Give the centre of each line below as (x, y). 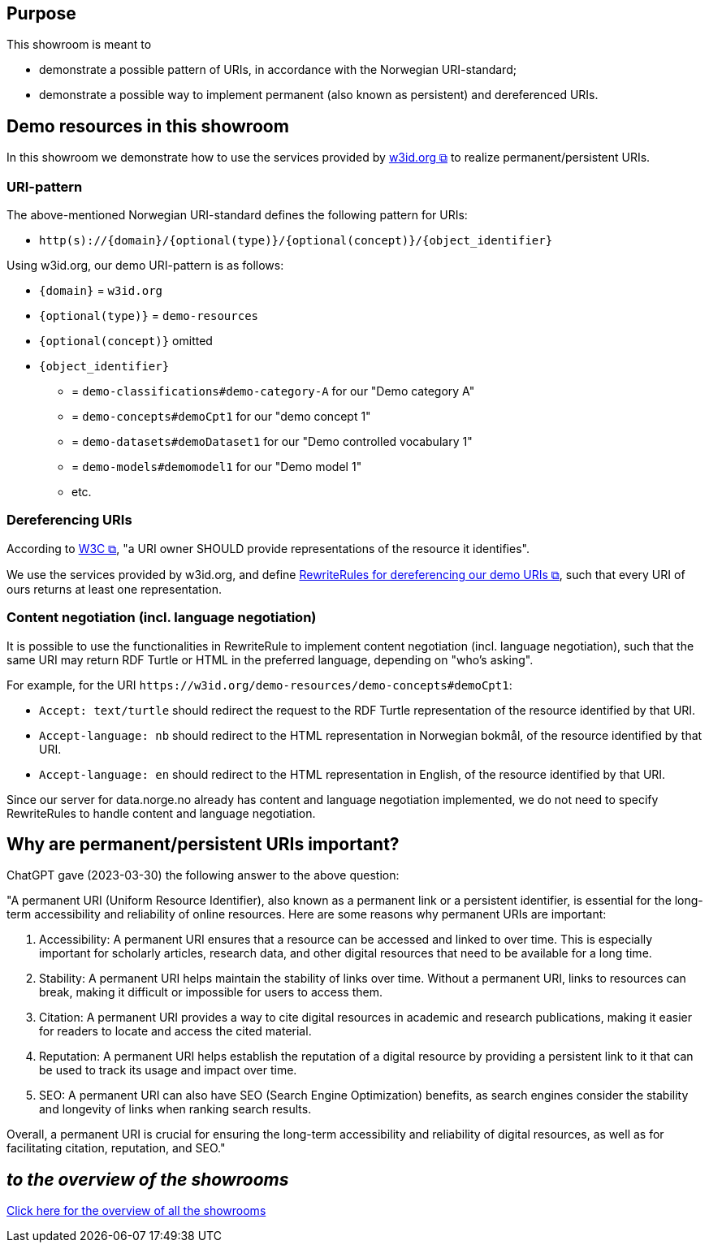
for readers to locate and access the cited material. (175, 1031)
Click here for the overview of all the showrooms (136, 1211)
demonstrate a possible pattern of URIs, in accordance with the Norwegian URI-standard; (278, 70)
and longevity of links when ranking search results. (175, 1109)
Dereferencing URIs (69, 520)
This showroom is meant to (79, 45)
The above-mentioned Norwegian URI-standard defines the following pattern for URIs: (237, 215)
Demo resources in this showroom (148, 126)
